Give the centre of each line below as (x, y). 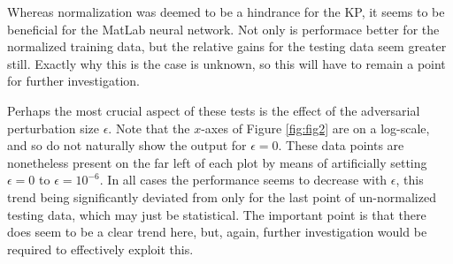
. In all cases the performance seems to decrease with (243, 180)
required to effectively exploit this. (100, 249)
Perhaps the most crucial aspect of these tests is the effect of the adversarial (214, 110)
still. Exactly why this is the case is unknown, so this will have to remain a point (226, 63)
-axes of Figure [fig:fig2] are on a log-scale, (315, 128)
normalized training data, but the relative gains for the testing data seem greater (227, 46)
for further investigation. (73, 81)
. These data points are (341, 145)
